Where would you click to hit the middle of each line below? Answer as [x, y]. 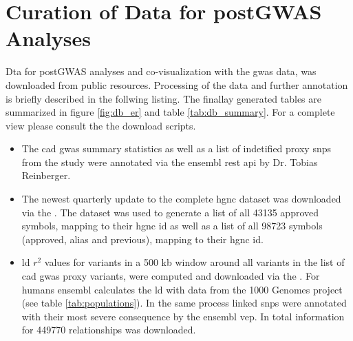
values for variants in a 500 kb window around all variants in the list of [194, 262]
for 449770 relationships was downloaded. [109, 330]
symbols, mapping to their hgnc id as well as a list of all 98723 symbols [172, 226]
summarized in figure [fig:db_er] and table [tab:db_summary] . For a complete [170, 112]
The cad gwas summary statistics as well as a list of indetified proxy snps [176, 148]
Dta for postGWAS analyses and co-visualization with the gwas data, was [161, 71]
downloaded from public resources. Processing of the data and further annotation [177, 84]
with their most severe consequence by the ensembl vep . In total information [183, 316]
